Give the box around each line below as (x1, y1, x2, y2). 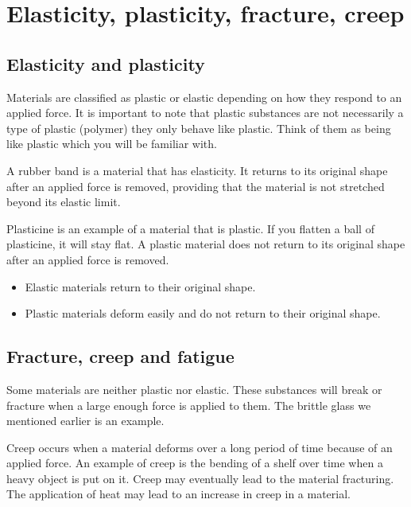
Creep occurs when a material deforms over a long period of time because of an (6, 439, 393, 455)
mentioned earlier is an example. (6, 412, 165, 429)
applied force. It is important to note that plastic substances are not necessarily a (6, 104, 404, 121)
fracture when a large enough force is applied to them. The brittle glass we (6, 396, 371, 413)
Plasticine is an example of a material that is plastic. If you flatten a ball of (6, 220, 374, 236)
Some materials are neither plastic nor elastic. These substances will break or (6, 380, 382, 397)
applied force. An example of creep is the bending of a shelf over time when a (6, 454, 383, 471)
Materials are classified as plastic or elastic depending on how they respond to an (6, 88, 402, 105)
